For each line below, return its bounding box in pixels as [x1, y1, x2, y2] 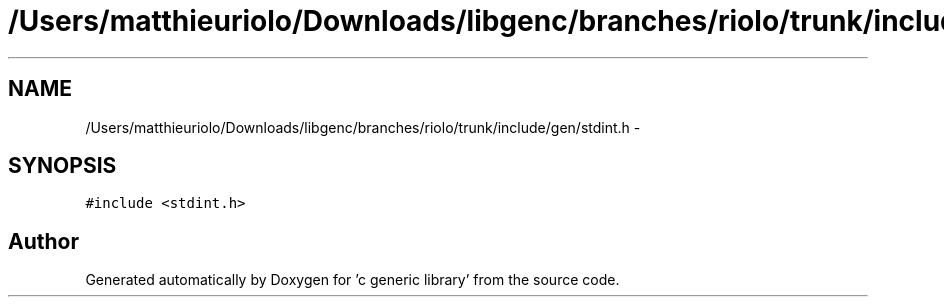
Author [8, 228, 79, 254]
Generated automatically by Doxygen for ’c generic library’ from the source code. [85, 271, 620, 289]
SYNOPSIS [8, 153, 117, 179]
